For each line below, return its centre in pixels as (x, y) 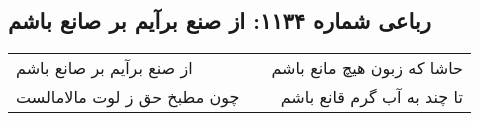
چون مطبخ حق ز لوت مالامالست (128, 97)
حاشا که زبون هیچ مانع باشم (367, 68)
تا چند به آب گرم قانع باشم (371, 97)
